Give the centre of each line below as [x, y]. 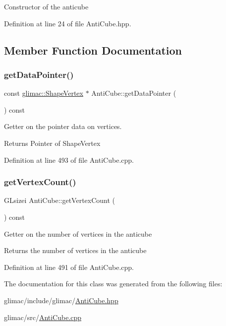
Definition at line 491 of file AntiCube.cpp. [69, 267]
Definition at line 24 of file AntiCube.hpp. [68, 23]
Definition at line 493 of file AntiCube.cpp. [69, 160]
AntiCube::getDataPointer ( [134, 93]
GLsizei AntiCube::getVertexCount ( [60, 200]
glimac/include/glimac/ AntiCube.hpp [61, 300]
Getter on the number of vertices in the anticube [78, 233]
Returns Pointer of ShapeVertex [52, 143]
